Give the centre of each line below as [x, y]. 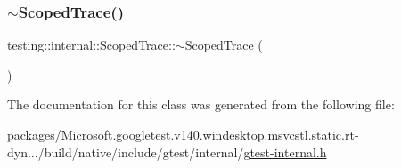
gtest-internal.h [285, 152]
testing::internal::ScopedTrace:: [91, 45]
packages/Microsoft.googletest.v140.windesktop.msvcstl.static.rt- [183, 134]
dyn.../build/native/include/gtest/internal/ [126, 152]
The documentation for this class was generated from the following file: [201, 104]
